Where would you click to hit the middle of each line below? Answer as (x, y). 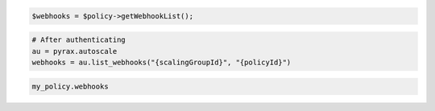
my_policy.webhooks (70, 86)
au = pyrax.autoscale (75, 51)
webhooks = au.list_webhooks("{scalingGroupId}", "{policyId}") (162, 62)
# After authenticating (79, 40)
